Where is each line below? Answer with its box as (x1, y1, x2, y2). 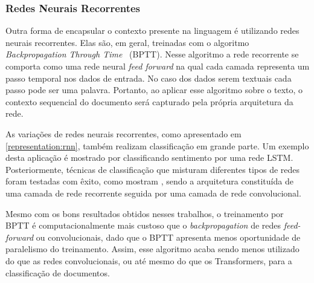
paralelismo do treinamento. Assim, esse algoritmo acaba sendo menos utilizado (5, 242, 300, 255)
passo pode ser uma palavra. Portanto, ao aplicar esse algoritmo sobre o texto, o (5, 83, 303, 96)
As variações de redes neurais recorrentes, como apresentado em (5, 127, 242, 140)
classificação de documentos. (5, 266, 110, 279)
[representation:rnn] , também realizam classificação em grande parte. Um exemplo (5, 139, 309, 152)
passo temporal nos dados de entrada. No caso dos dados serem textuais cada (5, 71, 292, 84)
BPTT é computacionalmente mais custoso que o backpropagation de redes (5, 219, 281, 232)
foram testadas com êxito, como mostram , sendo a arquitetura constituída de (5, 175, 293, 187)
